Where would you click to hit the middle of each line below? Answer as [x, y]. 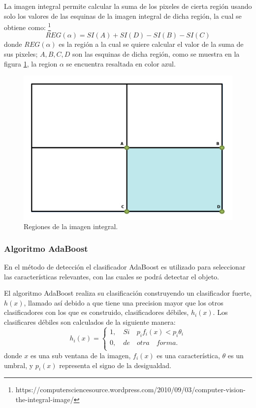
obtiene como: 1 [28, 26]
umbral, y [19, 365]
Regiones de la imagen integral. [71, 226]
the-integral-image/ [45, 399]
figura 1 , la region [31, 63]
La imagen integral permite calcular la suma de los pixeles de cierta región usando [128, 6]
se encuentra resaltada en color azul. [121, 63]
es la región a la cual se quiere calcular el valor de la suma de [151, 44]
